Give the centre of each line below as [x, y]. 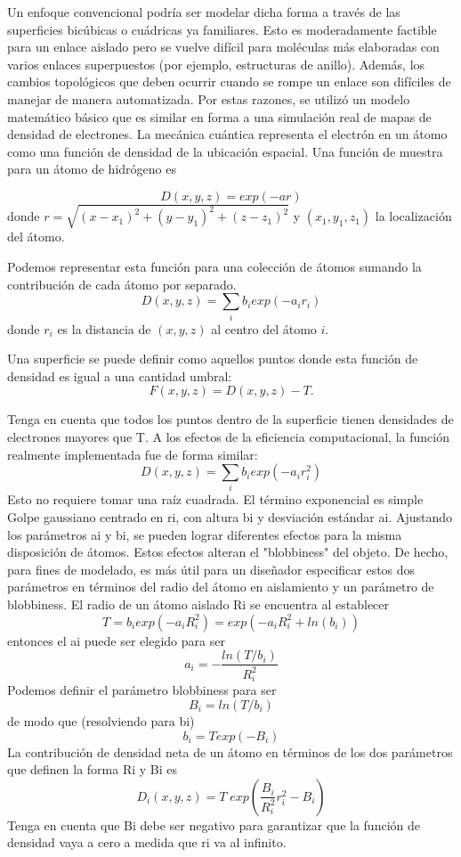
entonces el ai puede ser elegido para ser [116, 640]
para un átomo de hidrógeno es [92, 169]
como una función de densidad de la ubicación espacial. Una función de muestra [225, 151]
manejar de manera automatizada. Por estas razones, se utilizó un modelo [209, 98]
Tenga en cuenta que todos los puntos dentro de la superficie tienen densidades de [230, 419]
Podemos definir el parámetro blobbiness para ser [142, 690]
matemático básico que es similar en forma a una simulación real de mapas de [219, 116]
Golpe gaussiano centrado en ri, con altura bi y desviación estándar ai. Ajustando [230, 517]
